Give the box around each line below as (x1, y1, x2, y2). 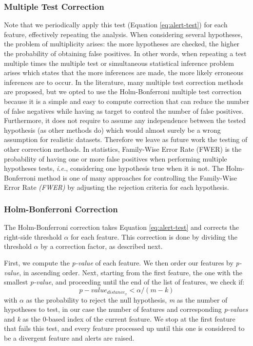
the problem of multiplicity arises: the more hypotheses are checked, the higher (4, 39, 240, 49)
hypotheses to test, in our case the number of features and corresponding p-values (4, 304, 248, 314)
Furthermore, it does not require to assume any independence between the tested (4, 115, 246, 125)
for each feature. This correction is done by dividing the (71, 231, 237, 242)
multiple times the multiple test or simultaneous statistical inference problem (4, 58, 234, 68)
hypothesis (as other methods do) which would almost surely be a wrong (4, 124, 221, 135)
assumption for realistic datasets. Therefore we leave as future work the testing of (4, 134, 248, 144)
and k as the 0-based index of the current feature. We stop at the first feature (4, 313, 235, 324)
